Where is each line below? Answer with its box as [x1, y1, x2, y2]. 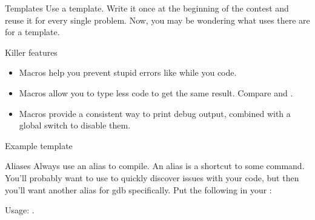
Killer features [5, 45, 58, 58]
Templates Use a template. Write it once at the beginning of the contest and [5, 2, 289, 14]
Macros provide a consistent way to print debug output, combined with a [19, 107, 291, 119]
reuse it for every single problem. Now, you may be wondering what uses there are [5, 13, 310, 26]
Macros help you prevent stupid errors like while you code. [19, 66, 237, 79]
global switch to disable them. [19, 119, 131, 132]
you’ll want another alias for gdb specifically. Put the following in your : [5, 183, 272, 196]
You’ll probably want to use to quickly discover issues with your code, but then [5, 171, 299, 184]
